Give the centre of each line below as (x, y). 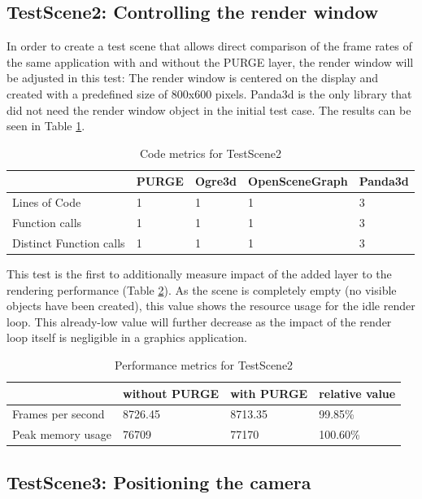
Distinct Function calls (69, 242)
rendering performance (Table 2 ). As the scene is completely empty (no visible (202, 289)
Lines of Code (47, 202)
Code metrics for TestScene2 (210, 153)
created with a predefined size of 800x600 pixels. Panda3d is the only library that (209, 93)
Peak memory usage (62, 434)
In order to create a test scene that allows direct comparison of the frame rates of (209, 46)
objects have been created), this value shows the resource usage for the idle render (211, 306)
